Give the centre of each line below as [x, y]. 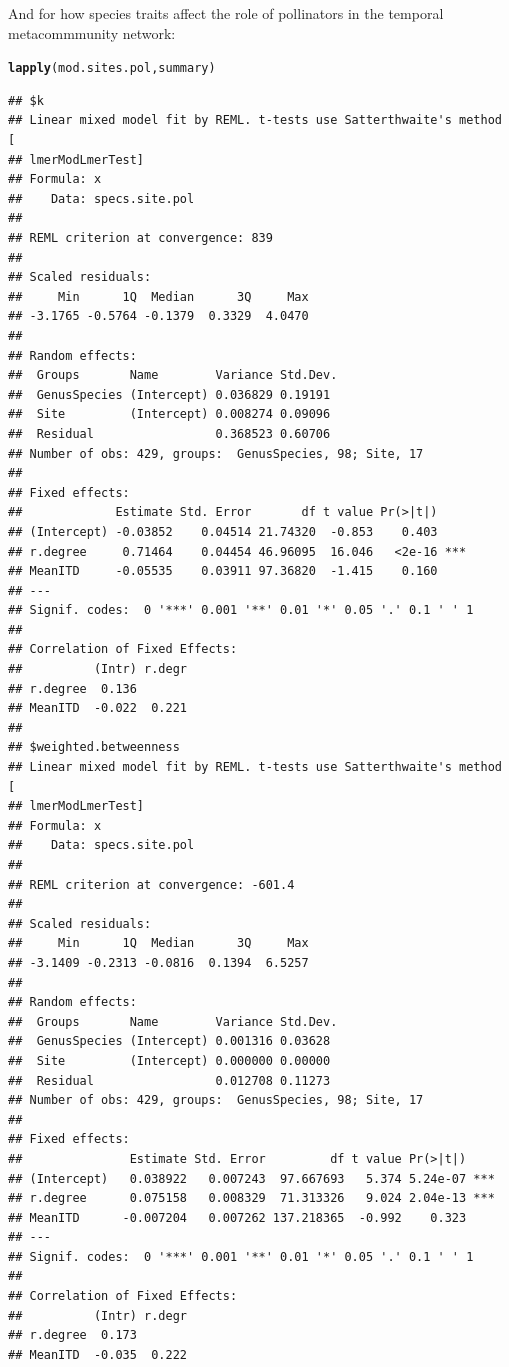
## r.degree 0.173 [72, 1335]
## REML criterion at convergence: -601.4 [151, 884]
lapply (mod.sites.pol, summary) [112, 68]
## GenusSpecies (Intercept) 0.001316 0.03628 [169, 1041]
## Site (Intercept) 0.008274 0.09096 [169, 414]
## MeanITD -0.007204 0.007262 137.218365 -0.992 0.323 [237, 1217]
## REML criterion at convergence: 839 [140, 238]
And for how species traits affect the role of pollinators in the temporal [226, 13]
